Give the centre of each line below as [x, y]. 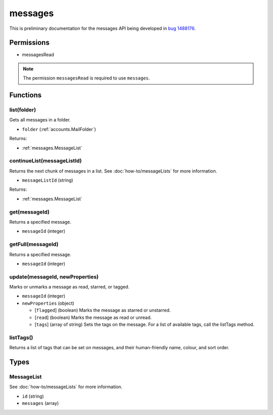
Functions [26, 95]
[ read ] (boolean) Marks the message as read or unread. [93, 317]
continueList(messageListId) [45, 161]
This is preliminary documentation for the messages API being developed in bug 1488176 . [103, 28]
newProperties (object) [48, 303]
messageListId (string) [48, 180]
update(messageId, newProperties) [54, 277]
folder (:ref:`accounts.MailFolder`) [59, 129]
